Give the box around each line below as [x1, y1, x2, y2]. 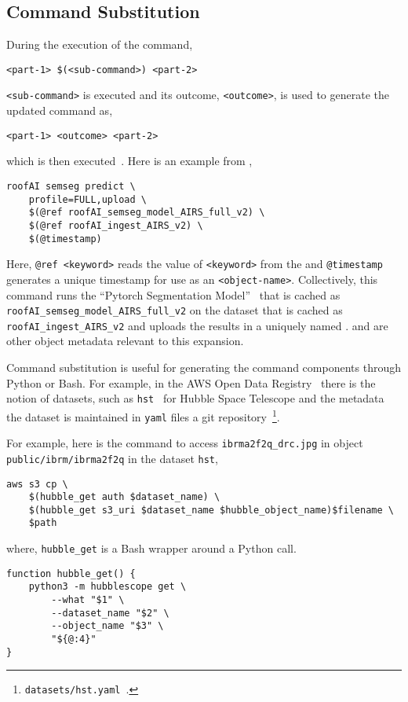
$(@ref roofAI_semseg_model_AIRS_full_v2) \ [28, 207, 265, 219]
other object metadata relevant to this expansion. [6, 333, 244, 349]
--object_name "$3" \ [51, 620, 164, 632]
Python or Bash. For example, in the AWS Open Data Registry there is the [6, 374, 376, 391]
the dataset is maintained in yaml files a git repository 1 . [6, 406, 280, 425]
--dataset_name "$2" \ [51, 607, 169, 619]
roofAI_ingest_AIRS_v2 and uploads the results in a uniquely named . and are [6, 317, 388, 333]
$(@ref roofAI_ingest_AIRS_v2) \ [28, 219, 203, 231]
